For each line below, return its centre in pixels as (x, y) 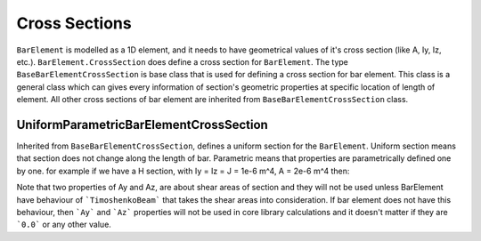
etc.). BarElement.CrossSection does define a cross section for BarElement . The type (183, 61)
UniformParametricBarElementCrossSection (143, 125)
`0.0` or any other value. (64, 225)
